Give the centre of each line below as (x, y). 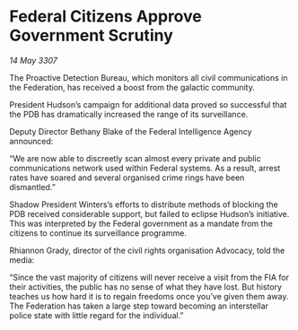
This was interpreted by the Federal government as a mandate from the (141, 223)
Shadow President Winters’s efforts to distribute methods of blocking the (144, 204)
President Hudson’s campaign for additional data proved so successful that (148, 104)
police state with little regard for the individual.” (96, 315)
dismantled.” (32, 187)
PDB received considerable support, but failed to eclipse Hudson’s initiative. (149, 213)
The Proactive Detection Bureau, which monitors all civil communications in (149, 77)
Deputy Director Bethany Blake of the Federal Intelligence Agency (131, 131)
